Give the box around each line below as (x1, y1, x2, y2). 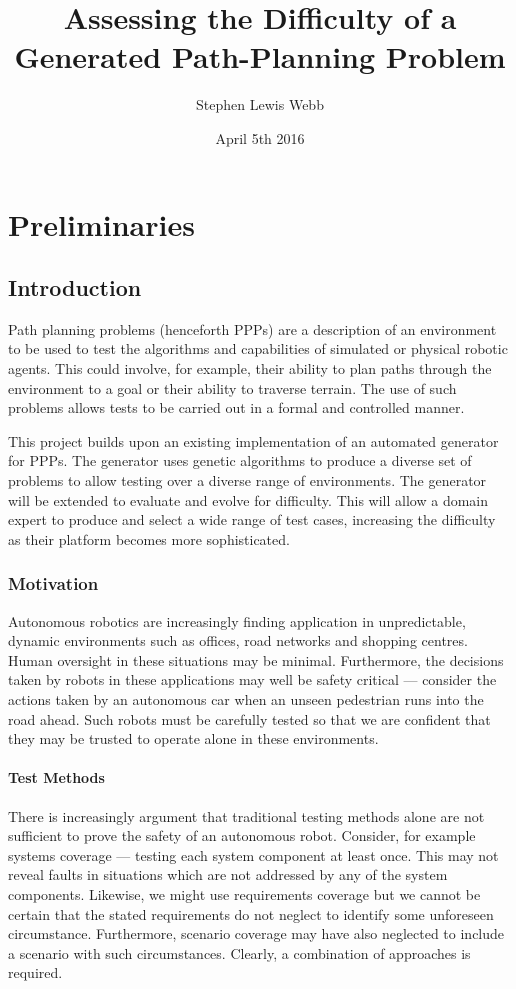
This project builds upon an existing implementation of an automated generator (8, 430, 499, 451)
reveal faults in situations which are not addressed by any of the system (8, 864, 448, 885)
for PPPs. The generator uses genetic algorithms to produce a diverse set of (8, 450, 472, 471)
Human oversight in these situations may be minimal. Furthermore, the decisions (8, 649, 504, 670)
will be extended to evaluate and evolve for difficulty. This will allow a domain (8, 489, 489, 510)
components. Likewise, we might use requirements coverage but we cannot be (8, 883, 481, 904)
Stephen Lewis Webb (196, 94, 324, 115)
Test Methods (8, 767, 105, 788)
